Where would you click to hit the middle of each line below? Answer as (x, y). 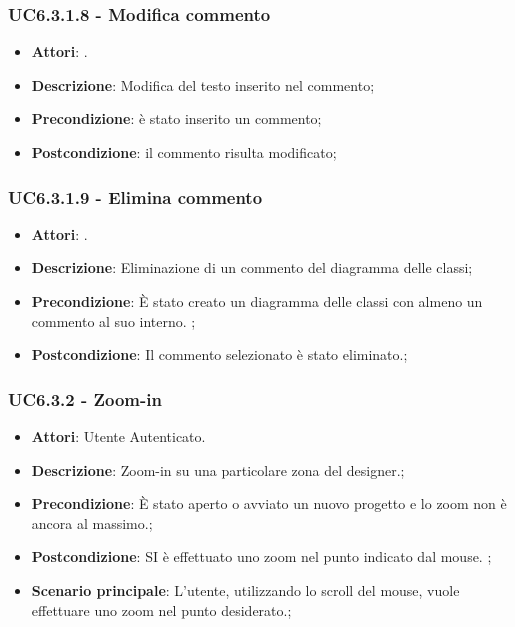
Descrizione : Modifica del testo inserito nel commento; (203, 84)
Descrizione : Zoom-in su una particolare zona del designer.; (218, 469)
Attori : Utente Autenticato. (118, 436)
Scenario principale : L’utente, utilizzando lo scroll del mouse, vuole (245, 589)
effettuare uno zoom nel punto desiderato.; (161, 609)
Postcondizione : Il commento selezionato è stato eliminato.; (219, 354)
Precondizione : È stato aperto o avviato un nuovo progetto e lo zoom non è (269, 503)
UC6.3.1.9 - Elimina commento (135, 196)
